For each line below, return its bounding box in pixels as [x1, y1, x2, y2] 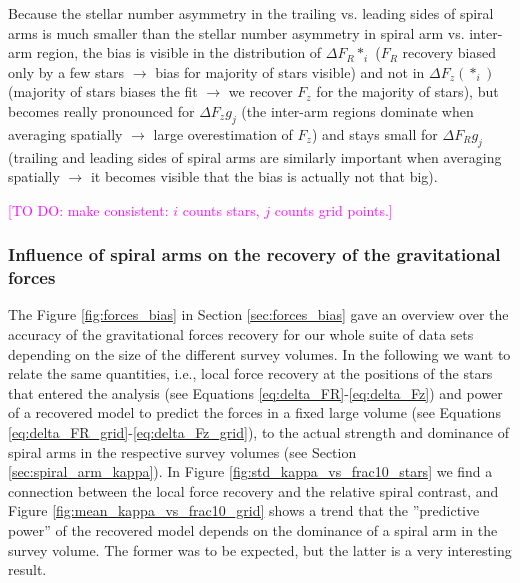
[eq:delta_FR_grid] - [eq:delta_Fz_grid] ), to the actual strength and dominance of [8, 422, 509, 443]
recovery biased [402, 42, 497, 63]
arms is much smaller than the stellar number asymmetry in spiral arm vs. [8, 22, 465, 43]
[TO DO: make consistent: [8, 199, 169, 220]
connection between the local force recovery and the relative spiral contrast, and [8, 480, 499, 501]
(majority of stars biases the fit [8, 81, 198, 102]
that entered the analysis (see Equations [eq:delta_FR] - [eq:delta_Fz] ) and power [8, 382, 503, 403]
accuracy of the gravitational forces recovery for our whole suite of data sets [8, 324, 474, 345]
